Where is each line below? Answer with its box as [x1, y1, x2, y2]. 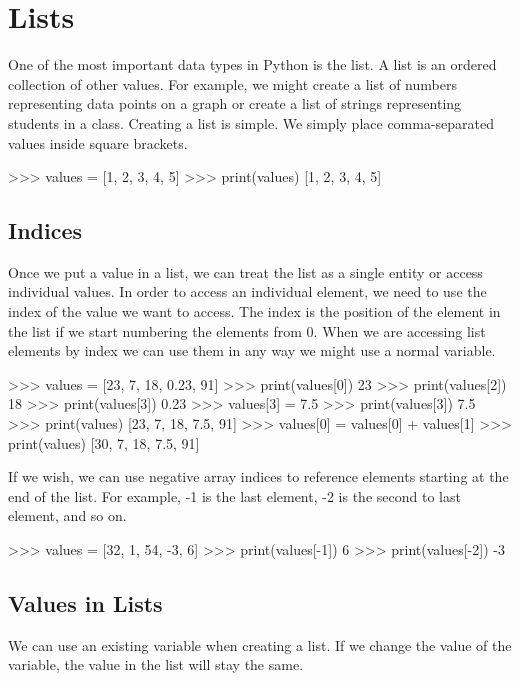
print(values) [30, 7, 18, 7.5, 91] [8, 432, 200, 453]
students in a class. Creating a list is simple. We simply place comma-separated [8, 112, 495, 133]
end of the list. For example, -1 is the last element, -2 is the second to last [8, 485, 461, 506]
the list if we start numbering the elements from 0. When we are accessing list [8, 320, 486, 341]
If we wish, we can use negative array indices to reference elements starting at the [8, 466, 509, 487]
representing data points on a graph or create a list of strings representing [8, 93, 462, 114]
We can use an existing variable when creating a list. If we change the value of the [8, 634, 512, 655]
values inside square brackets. [8, 132, 188, 153]
